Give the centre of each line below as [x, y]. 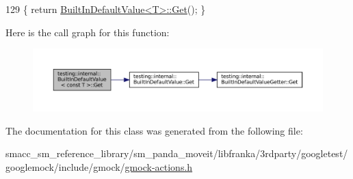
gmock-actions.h [159, 166]
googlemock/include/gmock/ [65, 166]
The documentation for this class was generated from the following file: [154, 130]
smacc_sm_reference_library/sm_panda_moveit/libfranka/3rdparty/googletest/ [177, 153]
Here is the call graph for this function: [88, 32]
